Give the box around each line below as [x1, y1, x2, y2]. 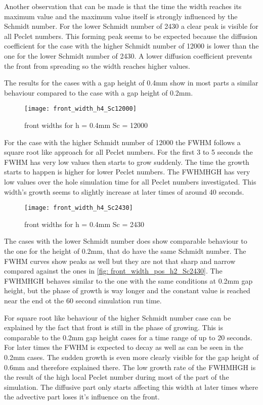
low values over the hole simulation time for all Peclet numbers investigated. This [4, 176, 256, 187]
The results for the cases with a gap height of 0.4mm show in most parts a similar [4, 77, 258, 88]
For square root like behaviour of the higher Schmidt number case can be [4, 312, 231, 323]
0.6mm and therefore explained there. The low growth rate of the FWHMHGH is [4, 362, 256, 372]
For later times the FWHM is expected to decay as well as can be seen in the [4, 342, 243, 352]
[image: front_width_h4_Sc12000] [24, 105, 137, 113]
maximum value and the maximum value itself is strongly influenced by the [4, 11, 238, 21]
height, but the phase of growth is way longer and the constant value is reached [4, 285, 250, 296]
